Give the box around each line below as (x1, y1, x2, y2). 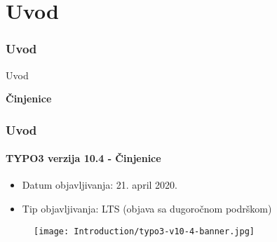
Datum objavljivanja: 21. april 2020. (22, 177, 177, 192)
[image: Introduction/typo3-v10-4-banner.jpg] (34, 226, 255, 236)
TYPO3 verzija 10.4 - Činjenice (6, 151, 161, 166)
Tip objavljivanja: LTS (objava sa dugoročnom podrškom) (22, 201, 272, 216)
